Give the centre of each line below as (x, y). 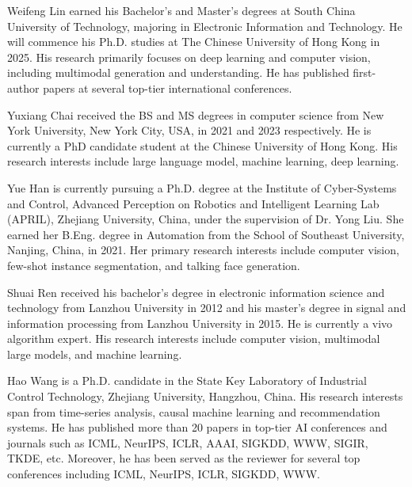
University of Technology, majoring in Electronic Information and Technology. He (205, 26)
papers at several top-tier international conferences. (168, 88)
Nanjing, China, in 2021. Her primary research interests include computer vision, (203, 250)
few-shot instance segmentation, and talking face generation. (154, 265)
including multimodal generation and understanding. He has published (178, 72)
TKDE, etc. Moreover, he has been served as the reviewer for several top (184, 458)
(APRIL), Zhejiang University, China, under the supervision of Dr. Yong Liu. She (206, 219)
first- (364, 72)
